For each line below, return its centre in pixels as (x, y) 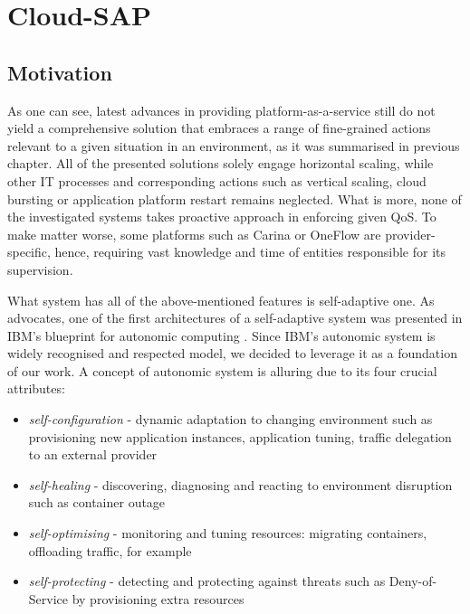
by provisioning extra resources (158, 598)
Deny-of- (413, 581)
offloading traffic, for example (110, 550)
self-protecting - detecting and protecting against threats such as (207, 581)
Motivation (60, 72)
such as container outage (97, 502)
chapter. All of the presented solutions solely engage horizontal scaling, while (221, 163)
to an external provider (93, 454)
